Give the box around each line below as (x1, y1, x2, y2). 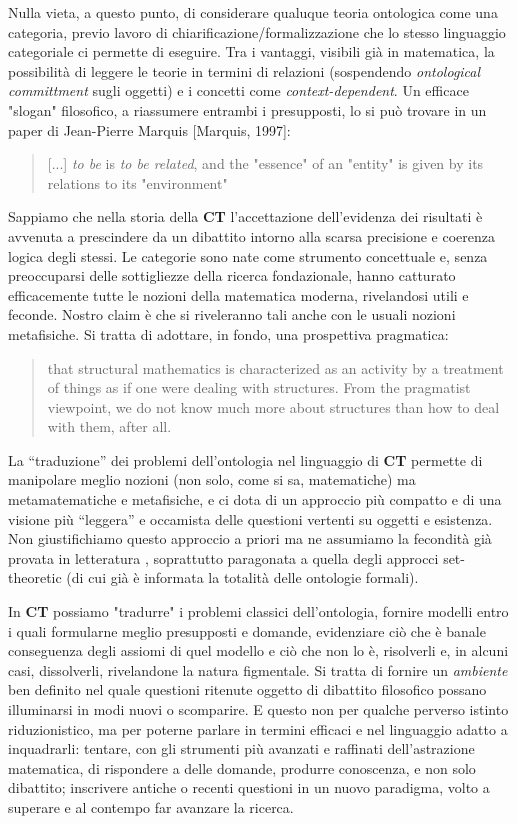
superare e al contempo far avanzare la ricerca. (8, 796, 294, 817)
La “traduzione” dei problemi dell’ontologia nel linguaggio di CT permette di (8, 449, 483, 470)
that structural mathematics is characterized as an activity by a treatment (47, 357, 504, 378)
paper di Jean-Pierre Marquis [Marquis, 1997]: (8, 119, 291, 140)
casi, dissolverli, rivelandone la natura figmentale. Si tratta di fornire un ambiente (8, 659, 508, 680)
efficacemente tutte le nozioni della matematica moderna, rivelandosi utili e (8, 284, 469, 305)
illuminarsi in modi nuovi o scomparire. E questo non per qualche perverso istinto (8, 699, 509, 719)
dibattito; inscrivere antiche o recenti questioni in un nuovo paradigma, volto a (8, 777, 490, 798)
